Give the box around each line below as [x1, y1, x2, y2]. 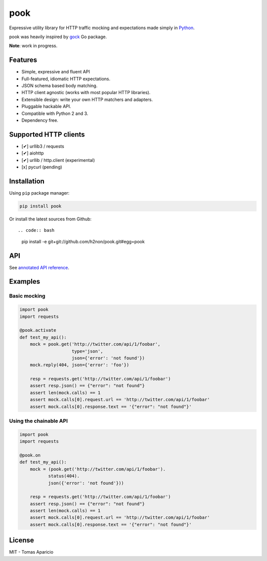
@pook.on [19, 452, 41, 458]
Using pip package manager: [9, 190, 70, 196]
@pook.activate [19, 327, 56, 333]
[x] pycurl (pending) [21, 164, 62, 170]
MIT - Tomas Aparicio [9, 549, 54, 555]
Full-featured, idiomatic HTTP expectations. [21, 76, 111, 82]
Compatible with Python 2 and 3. [21, 110, 89, 116]
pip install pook [19, 203, 62, 209]
